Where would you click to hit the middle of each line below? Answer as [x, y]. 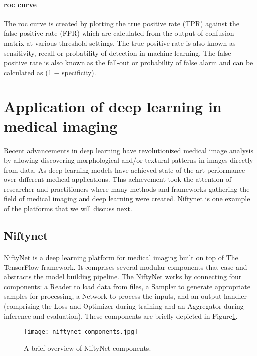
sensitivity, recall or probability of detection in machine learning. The [110, 52]
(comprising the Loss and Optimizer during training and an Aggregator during [124, 306]
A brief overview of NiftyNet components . [87, 347]
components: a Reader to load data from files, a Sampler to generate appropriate [127, 286]
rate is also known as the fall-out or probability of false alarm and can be [141, 62]
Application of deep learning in [113, 106]
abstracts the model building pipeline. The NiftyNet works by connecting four [123, 277]
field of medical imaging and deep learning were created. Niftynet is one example [127, 199]
